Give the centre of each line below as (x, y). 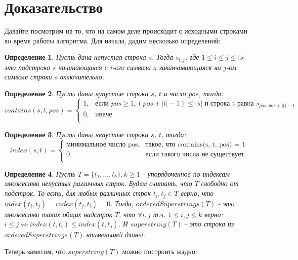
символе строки (28, 77)
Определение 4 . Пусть (40, 173)
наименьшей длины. (116, 235)
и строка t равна (229, 103)
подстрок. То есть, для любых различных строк (78, 193)
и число (175, 93)
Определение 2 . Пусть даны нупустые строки (77, 93)
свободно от (220, 183)
